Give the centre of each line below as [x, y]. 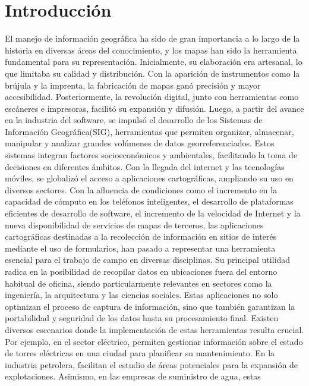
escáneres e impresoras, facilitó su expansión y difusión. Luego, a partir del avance [154, 108]
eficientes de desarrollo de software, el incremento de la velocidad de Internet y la [153, 213]
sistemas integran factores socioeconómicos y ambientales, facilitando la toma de [151, 155]
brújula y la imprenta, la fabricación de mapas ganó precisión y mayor [133, 85]
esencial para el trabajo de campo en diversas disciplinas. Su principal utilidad [148, 260]
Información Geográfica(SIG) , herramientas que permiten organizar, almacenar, [149, 131]
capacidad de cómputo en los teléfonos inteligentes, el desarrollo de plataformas [149, 201]
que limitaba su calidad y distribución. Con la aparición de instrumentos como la [152, 73]
